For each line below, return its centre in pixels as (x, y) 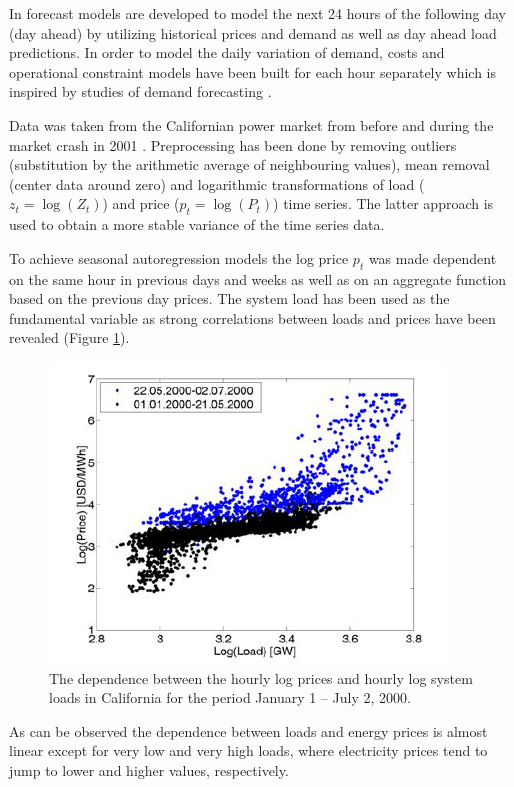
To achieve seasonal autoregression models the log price (179, 257)
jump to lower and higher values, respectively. (149, 769)
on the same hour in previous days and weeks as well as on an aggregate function (258, 278)
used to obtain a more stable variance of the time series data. (197, 224)
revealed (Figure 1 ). (69, 337)
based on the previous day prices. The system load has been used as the (229, 298)
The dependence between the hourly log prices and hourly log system (261, 677)
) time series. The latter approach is (383, 203)
